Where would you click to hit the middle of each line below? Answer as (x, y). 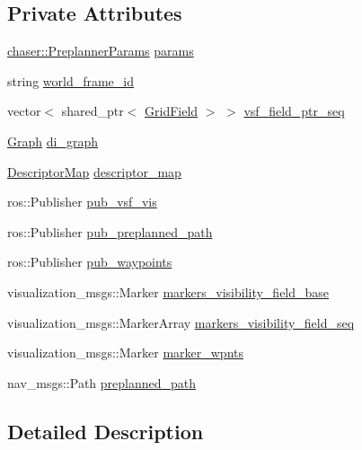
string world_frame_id (71, 80)
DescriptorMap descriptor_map (94, 171)
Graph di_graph (53, 141)
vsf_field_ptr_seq (294, 111)
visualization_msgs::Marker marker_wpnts (125, 353)
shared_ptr (93, 111)
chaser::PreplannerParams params (101, 51)
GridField (172, 111)
